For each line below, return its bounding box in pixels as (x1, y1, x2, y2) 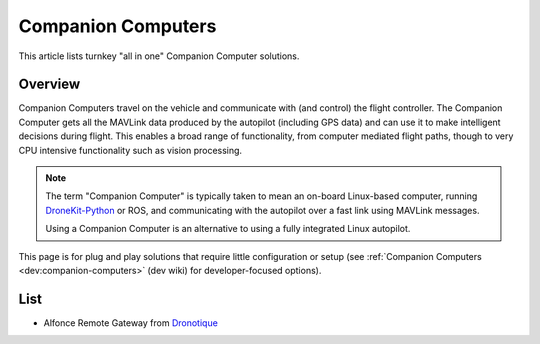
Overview (18, 76, 81, 93)
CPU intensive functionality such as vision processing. (18, 144, 243, 156)
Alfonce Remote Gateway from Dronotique (43, 316, 219, 329)
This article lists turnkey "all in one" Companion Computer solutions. (18, 50, 300, 62)
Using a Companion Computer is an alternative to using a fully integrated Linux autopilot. (45, 223, 411, 235)
